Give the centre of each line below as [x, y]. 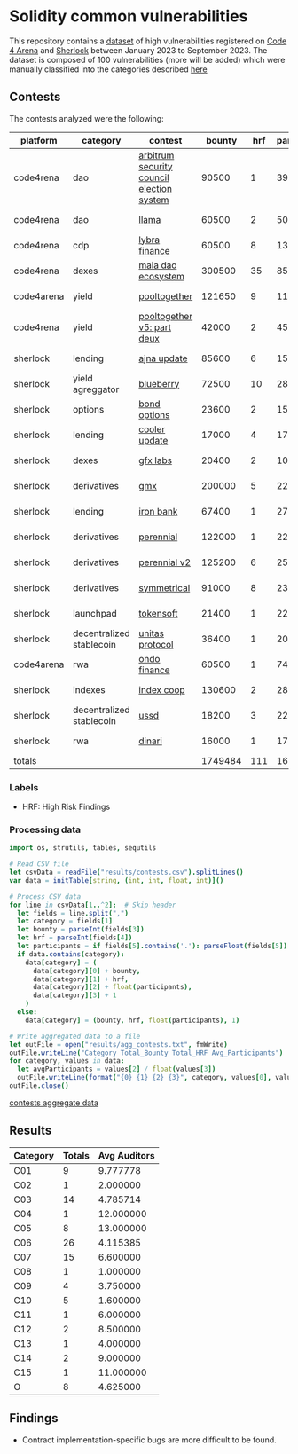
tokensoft [159, 613]
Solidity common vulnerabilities [129, 16]
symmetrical [165, 587]
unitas [152, 633]
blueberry [159, 383]
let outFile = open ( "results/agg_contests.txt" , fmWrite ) [118, 1044]
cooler [152, 429]
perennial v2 [165, 562]
